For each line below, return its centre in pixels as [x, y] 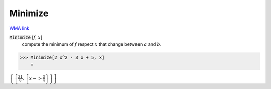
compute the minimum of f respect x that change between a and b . [92, 44]
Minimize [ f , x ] [26, 37]
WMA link [19, 28]
